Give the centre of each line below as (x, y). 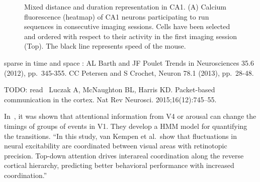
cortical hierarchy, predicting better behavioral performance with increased (119, 165)
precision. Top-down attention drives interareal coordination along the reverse (124, 155)
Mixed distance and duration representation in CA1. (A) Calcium (125, 7)
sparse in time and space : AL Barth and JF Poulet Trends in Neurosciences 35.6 (129, 62)
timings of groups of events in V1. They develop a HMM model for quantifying (126, 126)
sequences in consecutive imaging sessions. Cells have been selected (127, 26)
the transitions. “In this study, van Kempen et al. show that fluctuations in (120, 136)
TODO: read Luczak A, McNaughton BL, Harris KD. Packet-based (110, 89)
